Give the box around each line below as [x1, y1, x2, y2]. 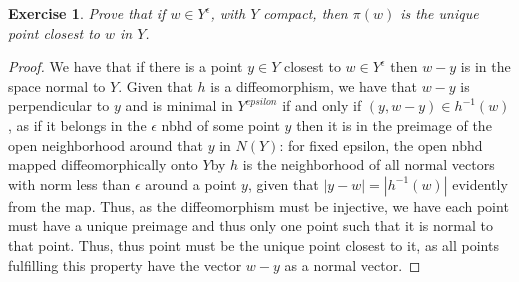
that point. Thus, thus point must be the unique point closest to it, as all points [8, 234, 499, 255]
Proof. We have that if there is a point [8, 56, 243, 77]
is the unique [400, 3, 479, 23]
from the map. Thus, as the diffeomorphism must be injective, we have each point [8, 195, 509, 216]
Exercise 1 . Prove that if [8, 3, 166, 23]
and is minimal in [125, 95, 233, 116]
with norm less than [8, 173, 131, 194]
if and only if [282, 95, 362, 116]
